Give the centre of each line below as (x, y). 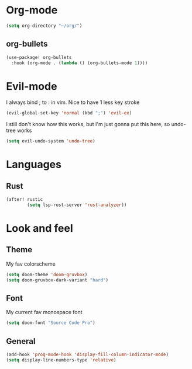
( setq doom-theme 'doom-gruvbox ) (47, 274)
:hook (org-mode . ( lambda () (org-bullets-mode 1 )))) (80, 63)
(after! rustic (25, 200)
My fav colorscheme (31, 264)
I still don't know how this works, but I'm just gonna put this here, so (88, 124)
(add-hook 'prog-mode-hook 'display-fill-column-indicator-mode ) (87, 355)
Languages (34, 165)
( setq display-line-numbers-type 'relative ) (61, 360)
